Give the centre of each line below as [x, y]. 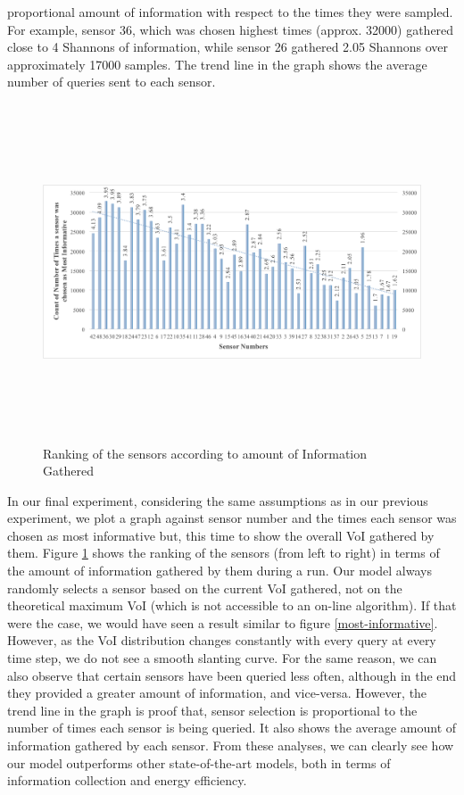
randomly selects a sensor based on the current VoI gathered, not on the [205, 588]
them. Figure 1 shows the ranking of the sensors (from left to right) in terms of [224, 553]
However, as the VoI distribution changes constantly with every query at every [222, 640]
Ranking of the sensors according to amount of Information [205, 453]
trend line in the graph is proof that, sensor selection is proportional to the [212, 710]
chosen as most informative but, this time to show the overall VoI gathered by [221, 535]
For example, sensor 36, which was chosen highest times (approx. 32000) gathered [231, 29]
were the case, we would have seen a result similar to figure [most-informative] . [223, 622]
